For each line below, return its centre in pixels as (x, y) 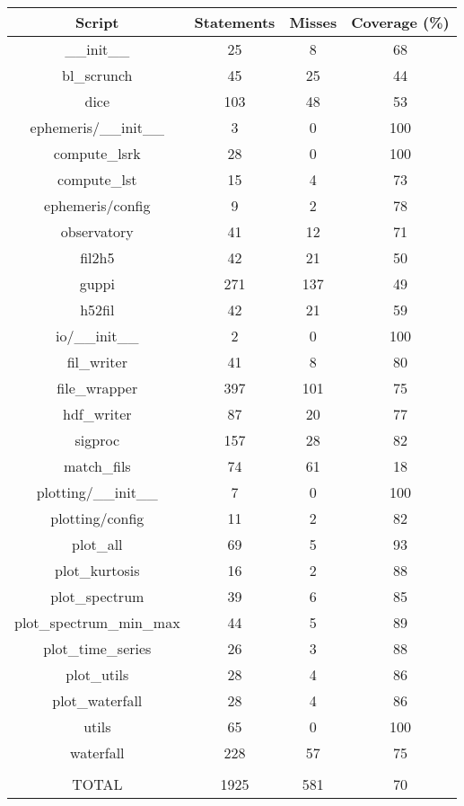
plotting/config (97, 518)
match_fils (97, 466)
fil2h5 (97, 257)
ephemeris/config (97, 205)
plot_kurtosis (97, 570)
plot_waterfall (97, 700)
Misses (313, 22)
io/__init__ (97, 336)
